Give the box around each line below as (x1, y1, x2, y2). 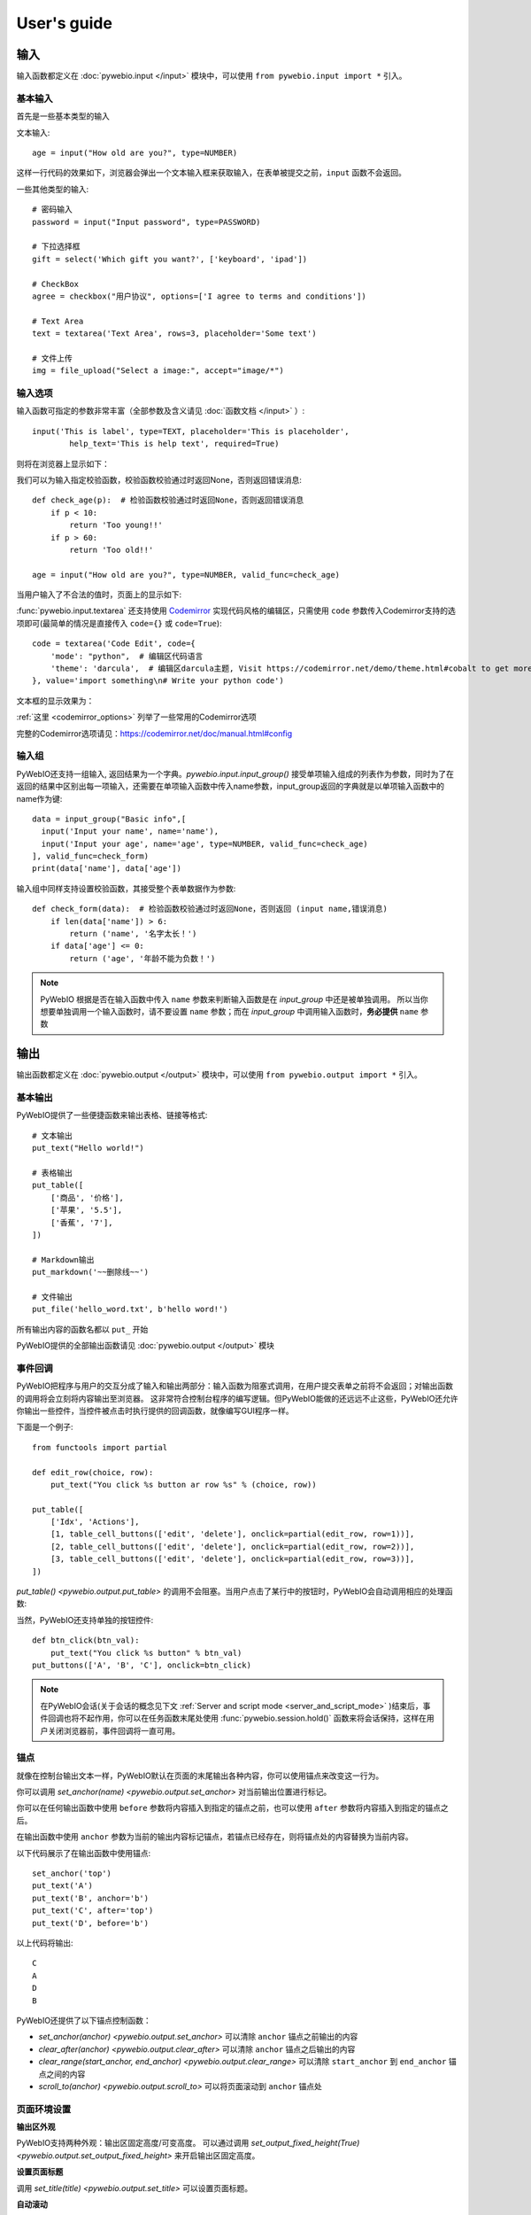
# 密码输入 (32, 205, 73, 214)
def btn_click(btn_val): (32, 1636, 140, 1645)
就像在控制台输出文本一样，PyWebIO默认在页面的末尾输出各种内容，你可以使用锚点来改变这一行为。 (16, 1770, 384, 1781)
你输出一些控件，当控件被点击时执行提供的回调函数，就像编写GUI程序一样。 (16, 1405, 294, 1416)
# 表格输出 (32, 1168, 73, 1177)
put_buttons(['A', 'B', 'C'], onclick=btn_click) (32, 1660, 252, 1670)
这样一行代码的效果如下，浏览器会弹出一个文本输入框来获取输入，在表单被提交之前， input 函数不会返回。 (16, 167, 407, 178)
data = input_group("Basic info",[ (32, 813, 187, 824)
